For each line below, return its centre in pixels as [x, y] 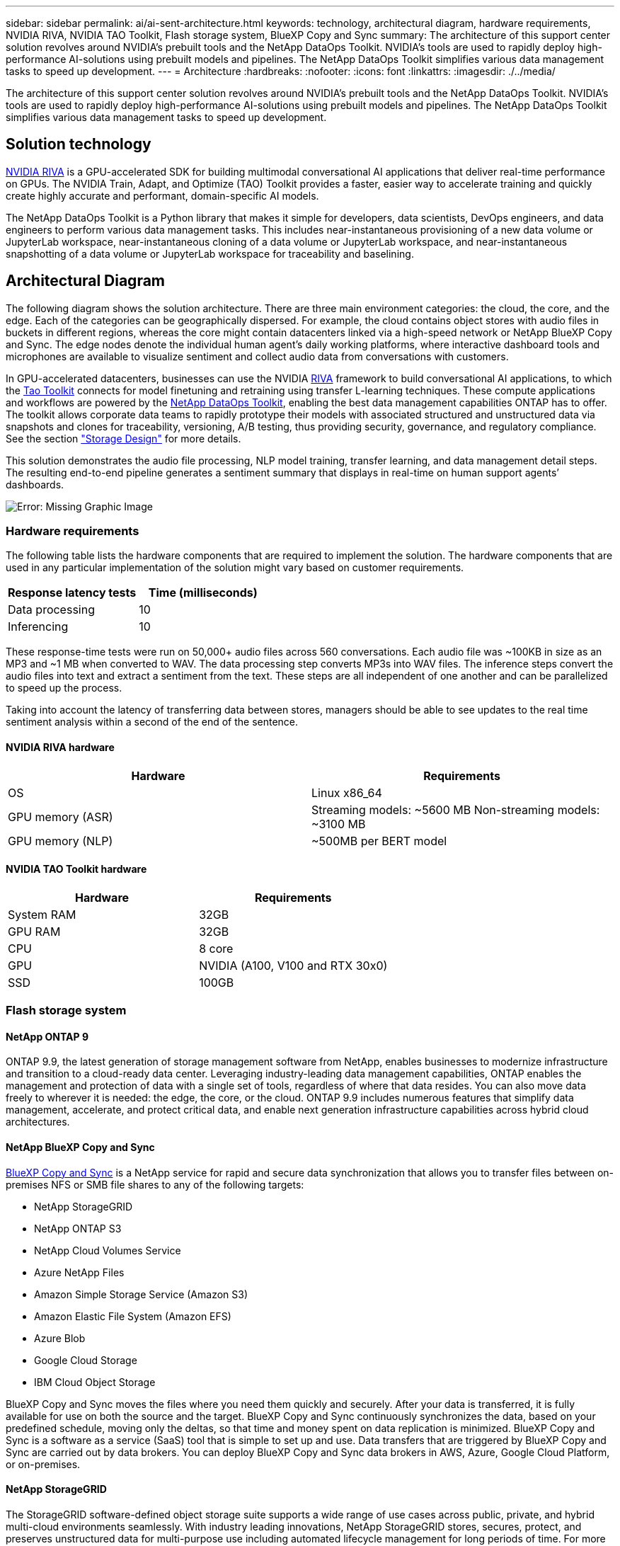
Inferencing [38, 627]
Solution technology [79, 144]
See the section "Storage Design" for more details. [124, 438]
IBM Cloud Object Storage [95, 1382]
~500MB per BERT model [379, 841]
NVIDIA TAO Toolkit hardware [76, 869]
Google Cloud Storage [86, 1360]
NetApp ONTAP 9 [47, 1036]
